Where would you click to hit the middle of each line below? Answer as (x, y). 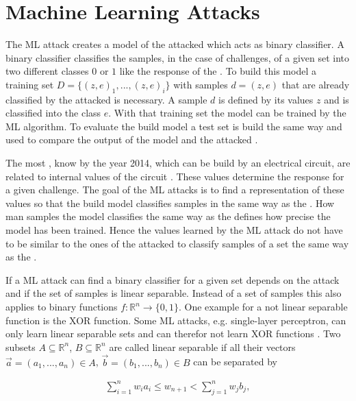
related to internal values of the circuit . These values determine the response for (175, 176)
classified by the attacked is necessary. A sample (106, 99)
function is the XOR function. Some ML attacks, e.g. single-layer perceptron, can (176, 320)
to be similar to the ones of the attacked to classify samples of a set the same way (177, 243)
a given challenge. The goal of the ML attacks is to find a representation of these (175, 190)
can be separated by (235, 362)
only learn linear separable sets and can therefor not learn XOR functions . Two (173, 333)
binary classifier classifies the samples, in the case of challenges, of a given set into (178, 57)
